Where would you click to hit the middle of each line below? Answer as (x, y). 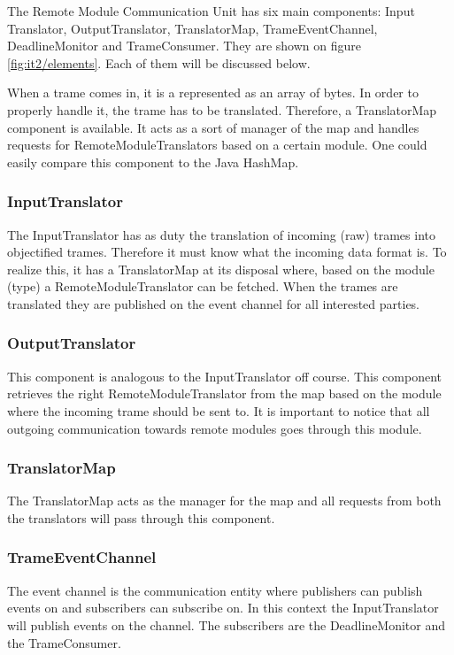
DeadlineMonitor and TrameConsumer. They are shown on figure (184, 46)
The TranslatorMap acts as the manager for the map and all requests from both (224, 501)
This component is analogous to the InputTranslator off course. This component (224, 376)
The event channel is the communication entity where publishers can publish (215, 590)
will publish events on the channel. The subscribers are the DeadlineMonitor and (227, 624)
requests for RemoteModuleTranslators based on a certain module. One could (217, 145)
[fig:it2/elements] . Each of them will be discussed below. (159, 62)
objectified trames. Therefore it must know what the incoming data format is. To (227, 252)
